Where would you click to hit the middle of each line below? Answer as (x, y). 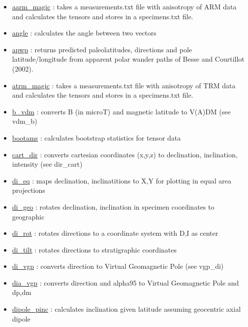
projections (29, 190)
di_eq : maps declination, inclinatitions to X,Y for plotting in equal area (122, 180)
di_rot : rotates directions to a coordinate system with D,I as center (115, 233)
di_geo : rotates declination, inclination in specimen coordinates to (113, 206)
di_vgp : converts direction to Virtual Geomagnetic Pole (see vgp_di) (118, 266)
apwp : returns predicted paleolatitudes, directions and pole (102, 49)
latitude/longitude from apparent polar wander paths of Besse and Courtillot (128, 59)
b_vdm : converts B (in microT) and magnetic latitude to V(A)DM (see (121, 111)
